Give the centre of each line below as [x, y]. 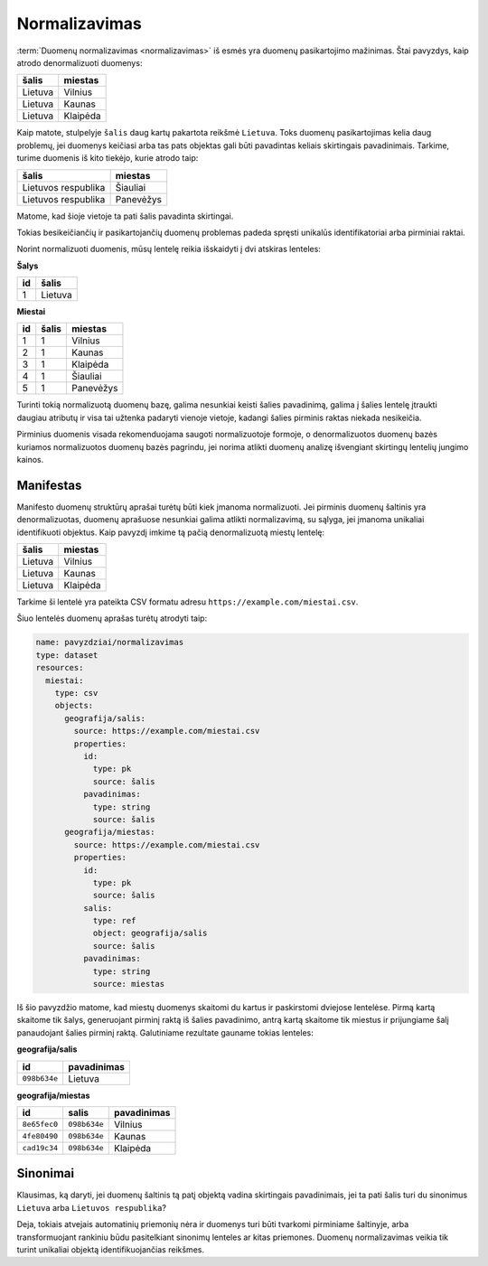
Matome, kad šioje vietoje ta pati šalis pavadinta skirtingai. [125, 216]
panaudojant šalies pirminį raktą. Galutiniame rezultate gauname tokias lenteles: [165, 1032]
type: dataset [67, 655]
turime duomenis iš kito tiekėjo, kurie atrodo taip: [108, 158]
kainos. [30, 460]
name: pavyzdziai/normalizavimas [110, 642]
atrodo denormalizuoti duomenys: [80, 62]
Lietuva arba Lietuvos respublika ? [92, 1207]
